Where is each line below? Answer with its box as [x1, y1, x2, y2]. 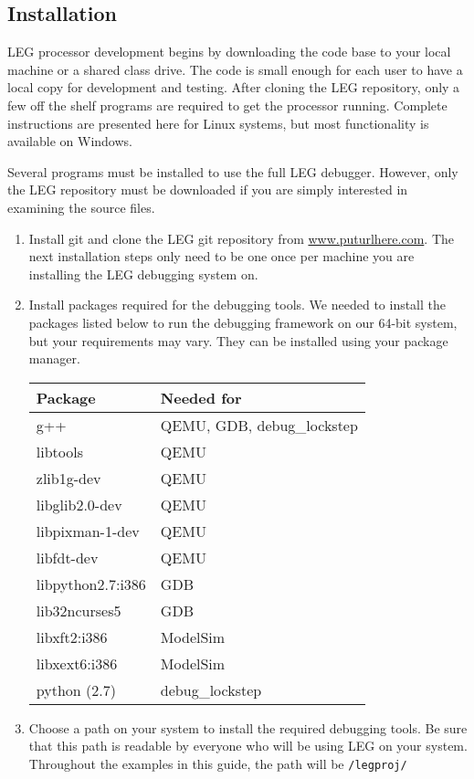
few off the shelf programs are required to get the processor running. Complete [7, 95, 448, 114]
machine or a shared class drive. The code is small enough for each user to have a [7, 59, 463, 79]
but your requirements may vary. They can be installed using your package [28, 331, 448, 350]
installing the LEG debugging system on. [28, 264, 258, 283]
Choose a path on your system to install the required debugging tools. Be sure [28, 718, 468, 737]
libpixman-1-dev [36, 520, 140, 542]
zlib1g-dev [36, 467, 101, 489]
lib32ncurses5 [36, 599, 121, 621]
